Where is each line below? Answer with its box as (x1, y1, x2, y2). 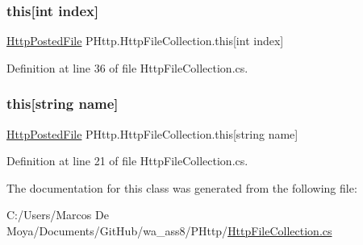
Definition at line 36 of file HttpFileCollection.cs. (6, 59, 248, 76)
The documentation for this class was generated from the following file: (6, 179, 357, 196)
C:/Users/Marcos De (6, 206, 109, 223)
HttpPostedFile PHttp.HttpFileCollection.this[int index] (6, 32, 284, 49)
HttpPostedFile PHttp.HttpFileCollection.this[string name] (6, 125, 298, 142)
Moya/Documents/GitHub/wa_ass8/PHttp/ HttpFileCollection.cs (6, 222, 332, 239)
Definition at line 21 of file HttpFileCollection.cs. (6, 152, 248, 169)
